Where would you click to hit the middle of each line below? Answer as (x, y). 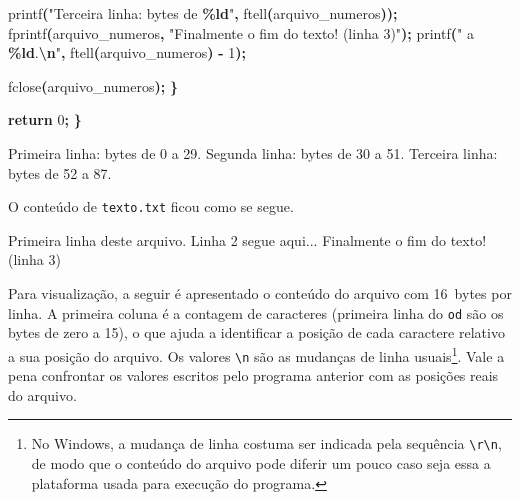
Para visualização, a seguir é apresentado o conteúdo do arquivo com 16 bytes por (260, 293)
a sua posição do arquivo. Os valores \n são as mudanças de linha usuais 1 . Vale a (256, 354)
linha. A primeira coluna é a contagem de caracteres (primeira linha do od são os (256, 312)
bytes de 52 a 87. (60, 172)
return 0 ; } (45, 119)
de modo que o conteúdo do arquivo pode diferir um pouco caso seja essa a (261, 463)
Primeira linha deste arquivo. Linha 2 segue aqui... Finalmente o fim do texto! (247, 239)
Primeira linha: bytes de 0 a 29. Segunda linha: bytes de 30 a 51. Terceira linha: (253, 152)
